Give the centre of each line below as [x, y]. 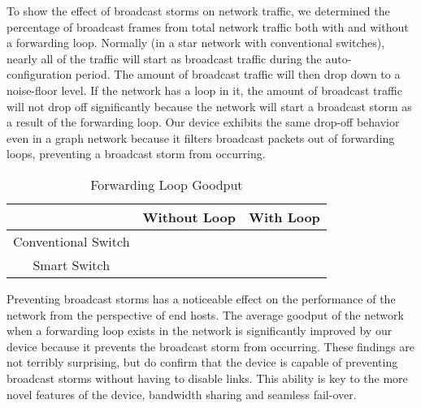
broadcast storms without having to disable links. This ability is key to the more [207, 378]
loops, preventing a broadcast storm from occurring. [136, 154]
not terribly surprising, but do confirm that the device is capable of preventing [202, 362]
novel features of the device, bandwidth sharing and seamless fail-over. [182, 394]
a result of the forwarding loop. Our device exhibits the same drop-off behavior [203, 122]
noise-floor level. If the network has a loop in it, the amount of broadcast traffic [204, 90]
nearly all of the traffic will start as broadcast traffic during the [164, 58]
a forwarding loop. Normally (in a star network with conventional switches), [196, 43]
